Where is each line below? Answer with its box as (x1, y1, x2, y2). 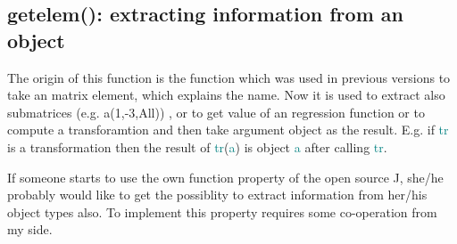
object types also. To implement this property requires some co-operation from (7, 202, 437, 221)
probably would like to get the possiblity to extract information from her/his (7, 185, 428, 204)
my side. (7, 220, 53, 239)
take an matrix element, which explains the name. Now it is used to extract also (7, 85, 445, 104)
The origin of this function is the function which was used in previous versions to (7, 68, 451, 86)
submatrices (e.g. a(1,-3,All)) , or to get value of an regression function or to (7, 102, 425, 121)
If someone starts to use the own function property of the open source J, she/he (7, 167, 444, 186)
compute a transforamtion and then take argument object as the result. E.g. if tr (7, 120, 449, 139)
